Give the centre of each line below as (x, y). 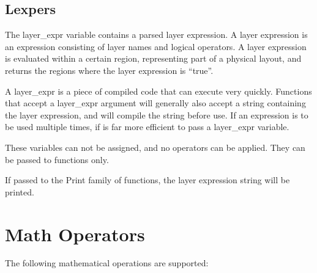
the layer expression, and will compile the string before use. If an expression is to (157, 115)
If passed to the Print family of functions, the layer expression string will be (147, 180)
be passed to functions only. (57, 159)
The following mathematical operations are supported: (107, 263)
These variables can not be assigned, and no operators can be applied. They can (155, 147)
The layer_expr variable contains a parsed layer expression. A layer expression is (156, 35)
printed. (20, 191)
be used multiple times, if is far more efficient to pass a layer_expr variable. (147, 127)
